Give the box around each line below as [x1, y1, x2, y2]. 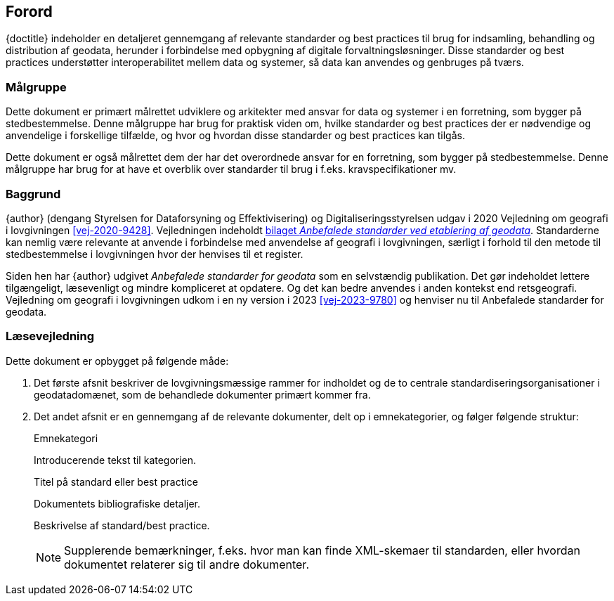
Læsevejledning [6, 329, 95, 344]
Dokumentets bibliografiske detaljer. [34, 497, 201, 510]
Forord [6, 3, 53, 20]
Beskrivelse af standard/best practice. [34, 519, 210, 531]
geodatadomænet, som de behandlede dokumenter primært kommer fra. [34, 388, 371, 401]
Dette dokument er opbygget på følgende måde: [6, 354, 229, 367]
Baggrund [6, 186, 61, 201]
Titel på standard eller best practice [34, 475, 198, 488]
